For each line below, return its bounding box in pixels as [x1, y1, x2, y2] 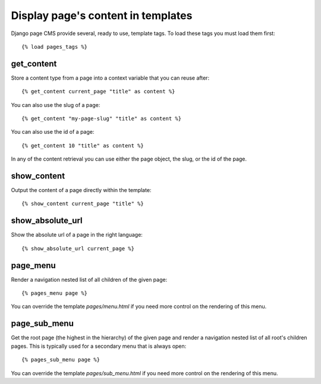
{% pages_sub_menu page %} [21, 357, 100, 363]
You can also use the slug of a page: [11, 101, 100, 108]
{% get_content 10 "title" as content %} [21, 142, 144, 149]
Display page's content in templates [11, 9, 193, 22]
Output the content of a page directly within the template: [11, 187, 152, 194]
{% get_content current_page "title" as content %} [21, 88, 175, 95]
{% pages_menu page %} [21, 290, 88, 297]
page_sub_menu [11, 319, 74, 329]
